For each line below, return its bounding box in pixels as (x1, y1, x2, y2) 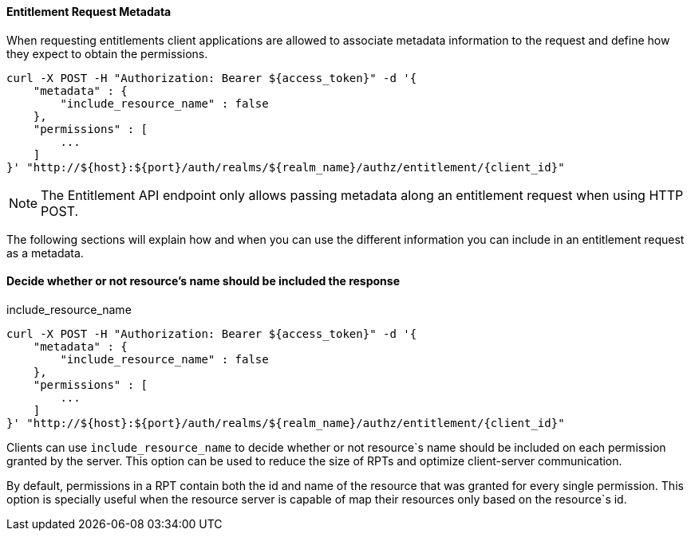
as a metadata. (6, 245, 84, 260)
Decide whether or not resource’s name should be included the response (6, 274, 401, 288)
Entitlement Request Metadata (6, 5, 172, 18)
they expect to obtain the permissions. (6, 46, 208, 61)
